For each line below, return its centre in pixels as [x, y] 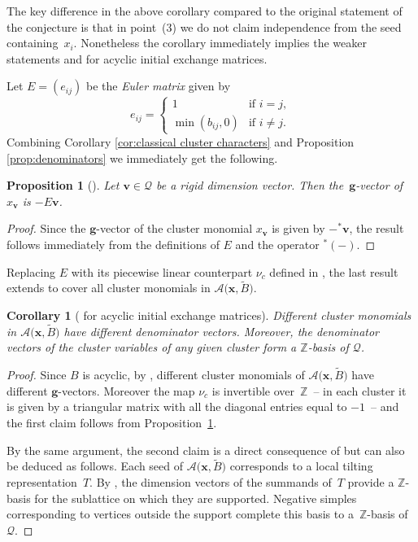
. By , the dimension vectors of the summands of [211, 481]
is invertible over [253, 390]
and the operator [277, 244]
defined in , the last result [334, 271]
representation [42, 481]
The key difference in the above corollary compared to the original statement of [205, 11]
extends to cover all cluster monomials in [109, 288]
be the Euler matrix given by [158, 86]
